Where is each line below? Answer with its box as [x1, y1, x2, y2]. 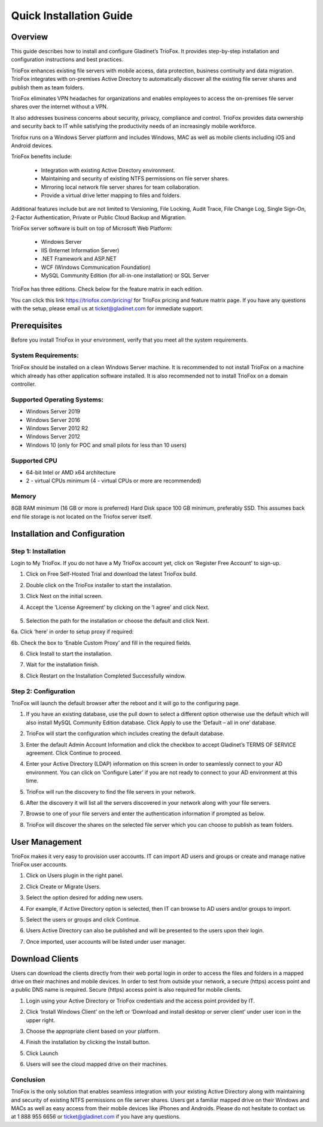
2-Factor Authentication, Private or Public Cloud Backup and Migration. [11, 213, 187, 221]
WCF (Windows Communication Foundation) [41, 264, 151, 271]
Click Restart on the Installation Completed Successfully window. [26, 672, 186, 679]
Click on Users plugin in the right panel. [26, 872, 124, 879]
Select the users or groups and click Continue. [26, 916, 141, 923]
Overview [11, 32, 48, 42]
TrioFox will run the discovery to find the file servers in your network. [26, 788, 196, 795]
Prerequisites [11, 321, 62, 331]
